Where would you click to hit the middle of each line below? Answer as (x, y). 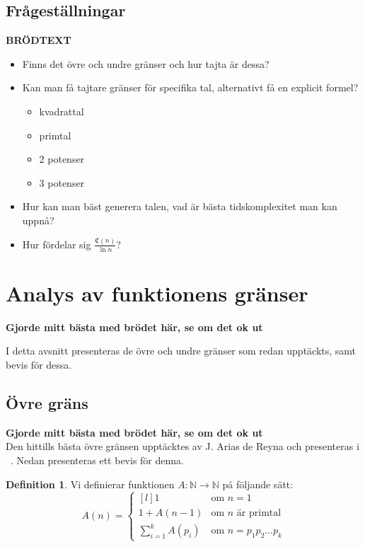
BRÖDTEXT (39, 40)
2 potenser (62, 159)
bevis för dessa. (39, 364)
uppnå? (38, 220)
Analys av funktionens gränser (157, 293)
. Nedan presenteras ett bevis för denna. (97, 460)
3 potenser (62, 182)
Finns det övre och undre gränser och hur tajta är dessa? (146, 63)
